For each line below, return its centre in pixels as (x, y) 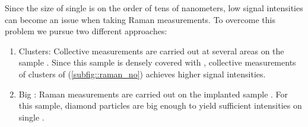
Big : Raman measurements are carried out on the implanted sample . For (153, 94)
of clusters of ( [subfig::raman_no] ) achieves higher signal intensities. (142, 74)
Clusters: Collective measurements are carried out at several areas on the (151, 51)
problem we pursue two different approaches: (86, 31)
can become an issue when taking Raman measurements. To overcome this (140, 19)
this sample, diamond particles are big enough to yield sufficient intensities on (160, 105)
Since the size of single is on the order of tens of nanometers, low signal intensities (154, 8)
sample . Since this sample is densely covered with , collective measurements (157, 62)
